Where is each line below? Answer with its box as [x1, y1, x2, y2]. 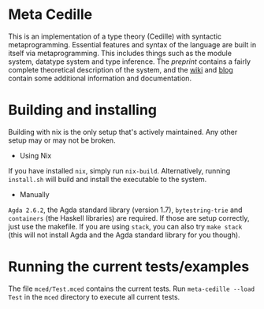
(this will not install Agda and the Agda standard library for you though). [8, 230, 240, 240]
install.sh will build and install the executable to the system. [8, 174, 207, 184]
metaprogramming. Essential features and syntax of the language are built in [8, 39, 257, 49]
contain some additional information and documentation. [8, 73, 191, 83]
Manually [19, 189, 50, 199]
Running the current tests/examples [8, 258, 250, 276]
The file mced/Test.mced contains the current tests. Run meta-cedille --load [8, 284, 255, 293]
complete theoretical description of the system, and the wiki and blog [8, 65, 234, 74]
